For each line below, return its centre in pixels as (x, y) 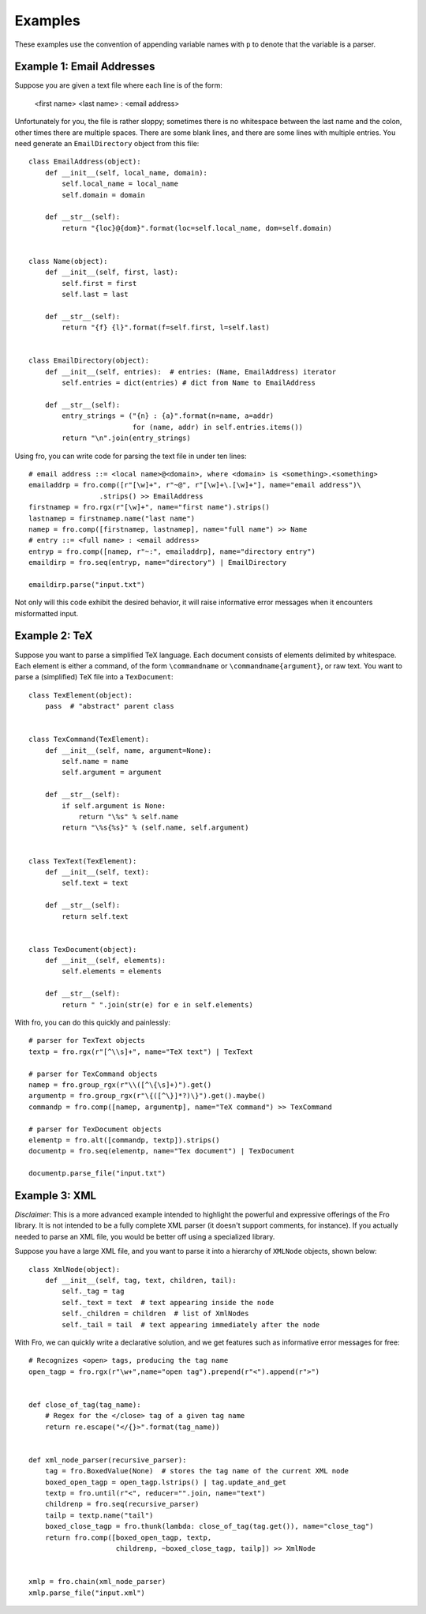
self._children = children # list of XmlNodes (155, 1314)
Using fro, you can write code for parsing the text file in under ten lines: (131, 456)
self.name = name (95, 762)
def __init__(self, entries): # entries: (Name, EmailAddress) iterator (191, 372)
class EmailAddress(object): (85, 162)
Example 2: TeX (54, 636)
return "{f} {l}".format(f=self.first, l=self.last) (166, 327)
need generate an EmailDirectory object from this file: (107, 144)
